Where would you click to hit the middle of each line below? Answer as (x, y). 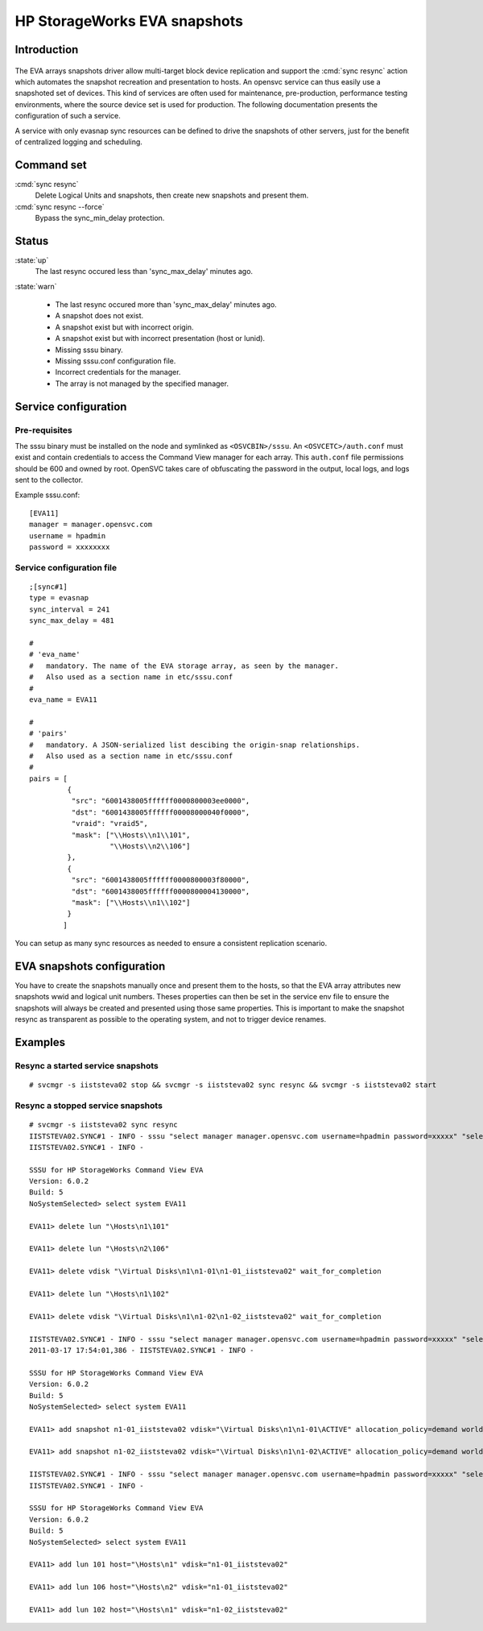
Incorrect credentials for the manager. (118, 372)
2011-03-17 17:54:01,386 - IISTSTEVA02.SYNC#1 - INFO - (142, 1350)
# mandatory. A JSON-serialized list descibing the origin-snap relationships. (195, 745)
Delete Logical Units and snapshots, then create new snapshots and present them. (172, 195)
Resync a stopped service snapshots (89, 1106)
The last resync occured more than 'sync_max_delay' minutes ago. (166, 305)
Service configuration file (66, 567)
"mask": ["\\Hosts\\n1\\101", (131, 835)
